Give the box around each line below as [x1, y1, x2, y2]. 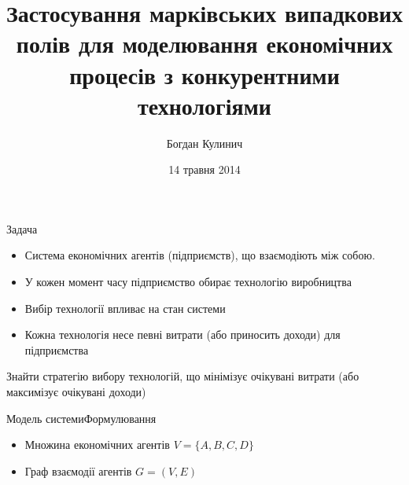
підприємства [24, 341, 89, 358]
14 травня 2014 [168, 161, 241, 178]
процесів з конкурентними [69, 58, 340, 90]
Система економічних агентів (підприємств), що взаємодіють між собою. [24, 247, 375, 263]
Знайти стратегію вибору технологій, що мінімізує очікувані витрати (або [6, 368, 359, 384]
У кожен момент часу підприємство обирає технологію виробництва [24, 274, 352, 290]
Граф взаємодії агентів [24, 462, 132, 479]
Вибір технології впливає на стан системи [24, 299, 226, 316]
